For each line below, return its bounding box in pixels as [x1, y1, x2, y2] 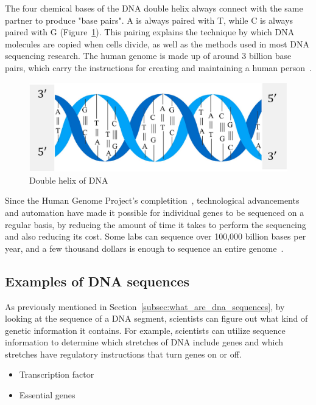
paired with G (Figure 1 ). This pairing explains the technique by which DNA [5, 26, 295, 38]
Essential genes [19, 389, 75, 401]
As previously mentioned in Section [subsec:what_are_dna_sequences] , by [5, 300, 285, 313]
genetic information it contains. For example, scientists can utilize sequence [5, 324, 286, 336]
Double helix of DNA [29, 173, 108, 186]
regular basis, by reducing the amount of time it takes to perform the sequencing [5, 218, 306, 230]
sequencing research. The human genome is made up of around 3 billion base [5, 49, 292, 62]
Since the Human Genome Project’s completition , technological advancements [5, 194, 300, 207]
